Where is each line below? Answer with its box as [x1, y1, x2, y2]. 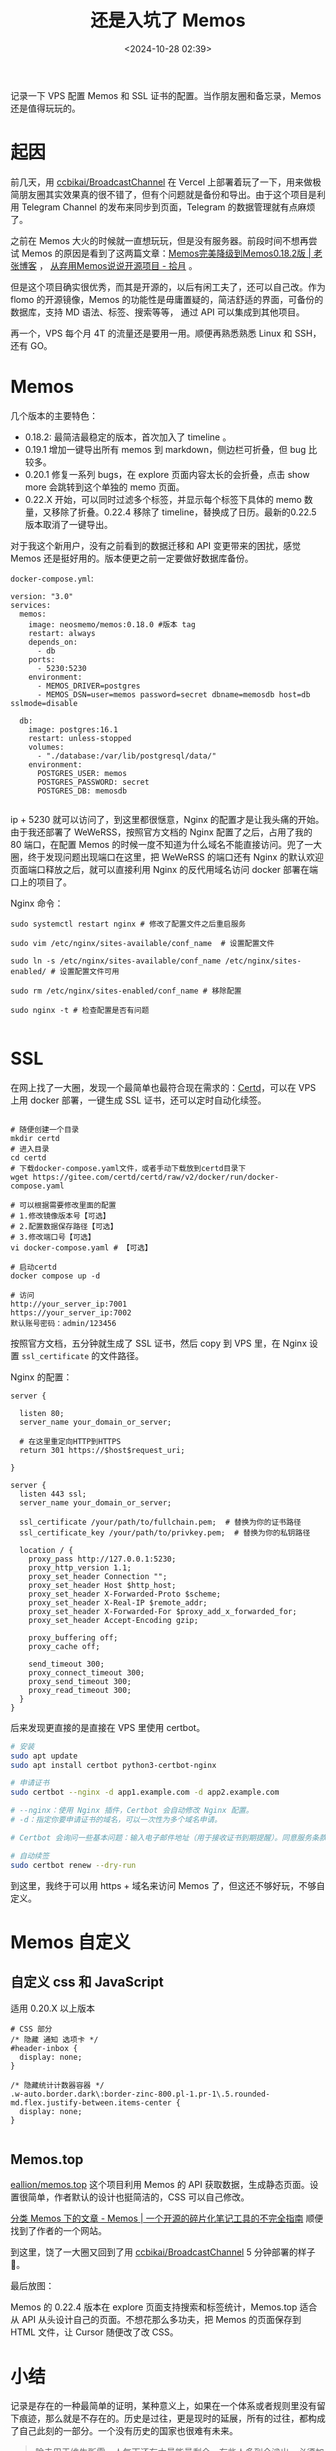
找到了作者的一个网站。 [10, 2225, 107, 2237]
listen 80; [19, 1408, 65, 1418]
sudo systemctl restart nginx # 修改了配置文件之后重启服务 [10, 919, 247, 929]
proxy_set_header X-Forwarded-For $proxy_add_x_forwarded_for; [28, 1606, 298, 1616]
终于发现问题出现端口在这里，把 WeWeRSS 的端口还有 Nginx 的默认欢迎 [27, 851, 324, 863]
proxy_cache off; [28, 1641, 101, 1651]
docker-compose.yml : [10, 572, 94, 584]
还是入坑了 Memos [90, 9, 246, 32]
